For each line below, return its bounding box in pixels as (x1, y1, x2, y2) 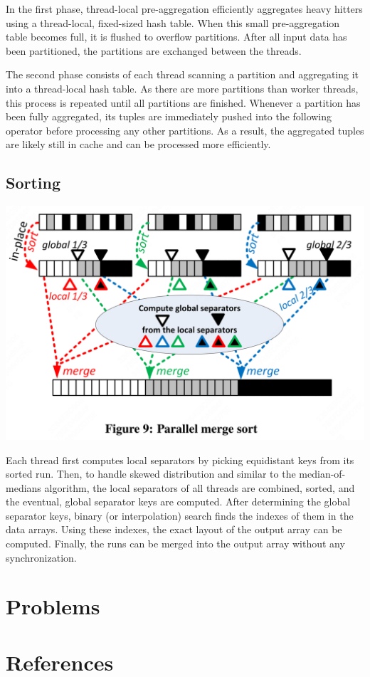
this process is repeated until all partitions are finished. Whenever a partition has (6, 95, 361, 110)
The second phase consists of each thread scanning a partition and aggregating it (6, 67, 359, 82)
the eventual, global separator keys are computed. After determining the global (6, 494, 351, 509)
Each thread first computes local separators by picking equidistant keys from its (6, 452, 354, 467)
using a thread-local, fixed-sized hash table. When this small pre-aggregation (6, 15, 340, 30)
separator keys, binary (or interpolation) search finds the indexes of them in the (6, 508, 354, 523)
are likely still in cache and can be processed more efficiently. (6, 137, 271, 152)
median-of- (299, 466, 346, 481)
